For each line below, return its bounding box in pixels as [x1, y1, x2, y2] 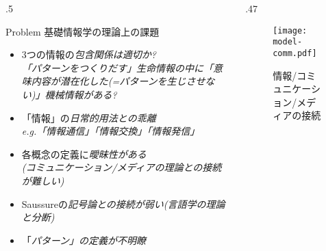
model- [273, 37, 303, 47]
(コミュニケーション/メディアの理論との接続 [21, 160, 222, 174]
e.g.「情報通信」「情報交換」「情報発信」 [21, 124, 200, 138]
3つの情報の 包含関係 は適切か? [21, 47, 156, 62]
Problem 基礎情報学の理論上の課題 [5, 24, 160, 38]
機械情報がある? [45, 87, 117, 101]
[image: [273, 25, 308, 36]
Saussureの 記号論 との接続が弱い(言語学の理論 [21, 196, 225, 211]
